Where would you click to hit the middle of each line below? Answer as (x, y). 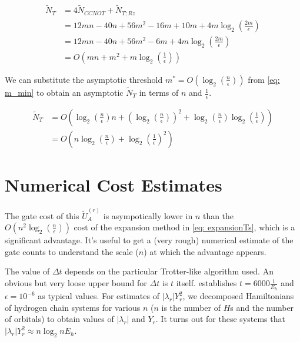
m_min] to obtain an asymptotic (64, 93)
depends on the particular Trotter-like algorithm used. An (169, 271)
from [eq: (264, 79)
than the (218, 215)
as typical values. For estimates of (99, 296)
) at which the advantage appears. (205, 251)
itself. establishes (206, 283)
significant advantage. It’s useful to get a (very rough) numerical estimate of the (149, 240)
